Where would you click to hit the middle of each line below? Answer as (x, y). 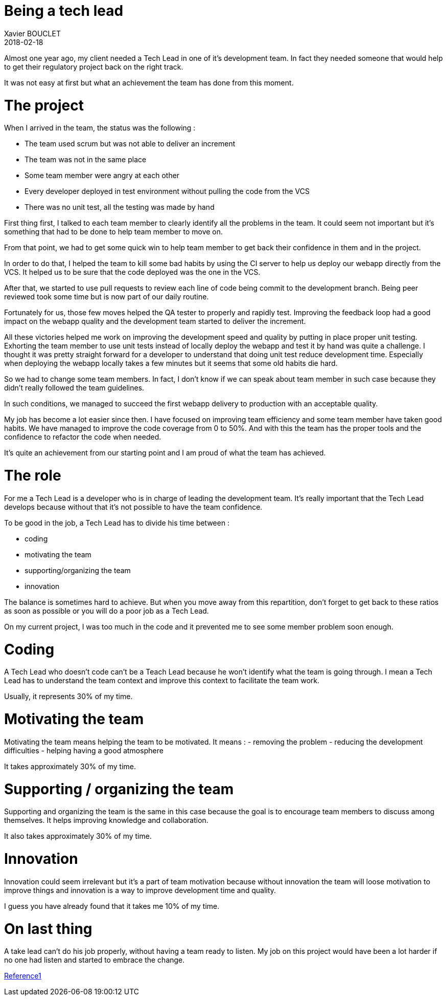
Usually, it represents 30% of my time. (68, 697)
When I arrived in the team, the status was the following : (100, 128)
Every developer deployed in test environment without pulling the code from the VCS (167, 191)
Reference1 (23, 976)
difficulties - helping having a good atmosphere (84, 750)
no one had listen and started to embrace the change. (95, 960)
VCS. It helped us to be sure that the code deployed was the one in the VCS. (132, 272)
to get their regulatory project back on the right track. (94, 67)
